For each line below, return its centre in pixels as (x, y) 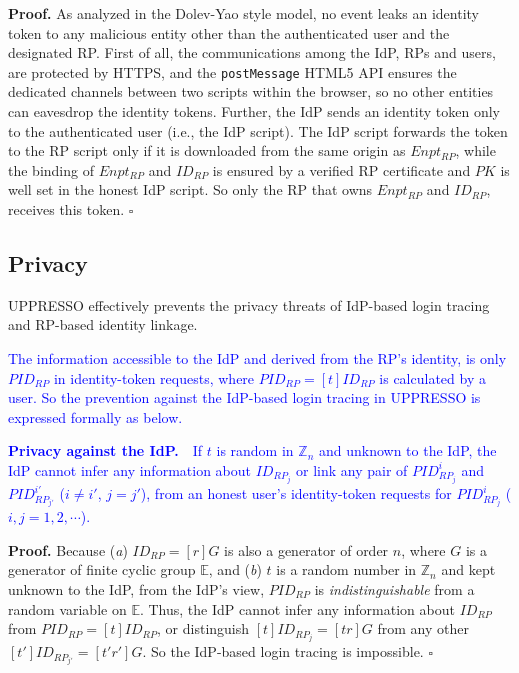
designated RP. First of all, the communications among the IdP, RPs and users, (252, 52)
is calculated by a (432, 377)
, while (475, 150)
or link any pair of (352, 469)
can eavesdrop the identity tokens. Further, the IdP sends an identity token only (254, 111)
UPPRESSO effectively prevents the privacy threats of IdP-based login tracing (249, 304)
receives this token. (66, 209)
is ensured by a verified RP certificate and (341, 169)
